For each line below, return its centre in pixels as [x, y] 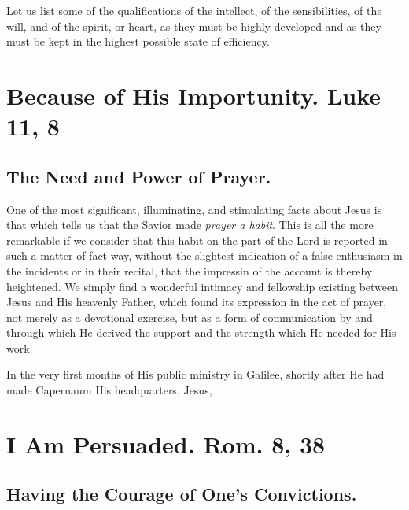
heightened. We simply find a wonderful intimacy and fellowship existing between [203, 286]
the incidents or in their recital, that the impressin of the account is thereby [190, 270]
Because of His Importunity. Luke [194, 95]
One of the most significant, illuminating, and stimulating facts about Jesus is [194, 209]
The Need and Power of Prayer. [139, 176]
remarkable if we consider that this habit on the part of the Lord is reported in [197, 240]
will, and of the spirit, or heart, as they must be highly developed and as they [194, 26]
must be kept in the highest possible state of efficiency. [138, 41]
